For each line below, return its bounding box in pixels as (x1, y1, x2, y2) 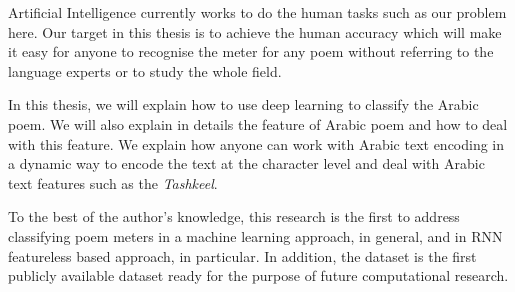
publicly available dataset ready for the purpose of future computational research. (8, 265, 509, 286)
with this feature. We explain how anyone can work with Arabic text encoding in (8, 133, 505, 154)
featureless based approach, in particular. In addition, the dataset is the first (8, 245, 477, 266)
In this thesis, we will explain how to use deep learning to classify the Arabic (8, 94, 479, 115)
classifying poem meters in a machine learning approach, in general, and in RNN (8, 225, 503, 246)
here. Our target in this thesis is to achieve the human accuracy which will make (8, 21, 502, 42)
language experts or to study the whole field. (8, 60, 282, 81)
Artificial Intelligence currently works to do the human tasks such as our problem (8, 2, 507, 22)
